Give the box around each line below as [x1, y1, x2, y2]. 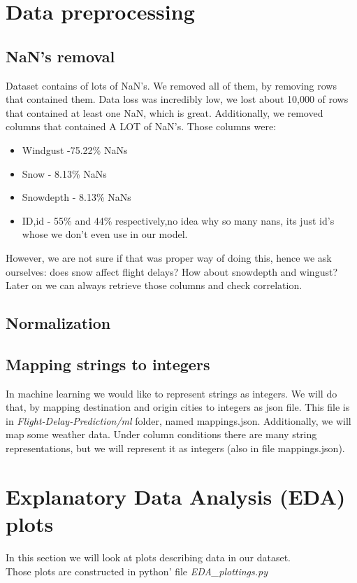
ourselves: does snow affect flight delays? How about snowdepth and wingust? [6, 264, 337, 279]
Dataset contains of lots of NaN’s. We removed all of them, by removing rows [6, 78, 337, 92]
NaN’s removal [6, 45, 115, 66]
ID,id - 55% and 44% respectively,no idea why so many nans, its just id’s [22, 213, 335, 227]
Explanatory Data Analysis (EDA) [6, 482, 346, 510]
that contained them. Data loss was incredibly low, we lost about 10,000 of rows [6, 92, 349, 106]
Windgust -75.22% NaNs [22, 142, 128, 157]
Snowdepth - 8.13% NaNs [22, 190, 131, 204]
